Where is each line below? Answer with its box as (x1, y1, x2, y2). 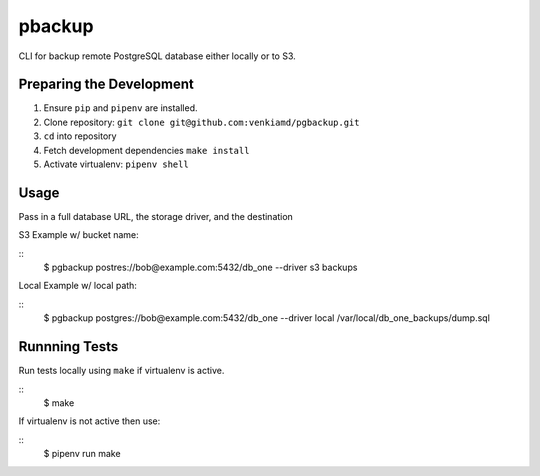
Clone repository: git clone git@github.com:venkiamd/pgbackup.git (43, 116, 360, 128)
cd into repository (43, 130, 117, 142)
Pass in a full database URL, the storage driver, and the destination (18, 210, 294, 222)
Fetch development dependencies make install (43, 144, 250, 156)
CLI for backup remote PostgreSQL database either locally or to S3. (18, 50, 297, 62)
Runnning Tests (18, 338, 119, 355)
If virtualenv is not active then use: (18, 415, 161, 427)
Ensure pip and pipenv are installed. (43, 102, 199, 114)
